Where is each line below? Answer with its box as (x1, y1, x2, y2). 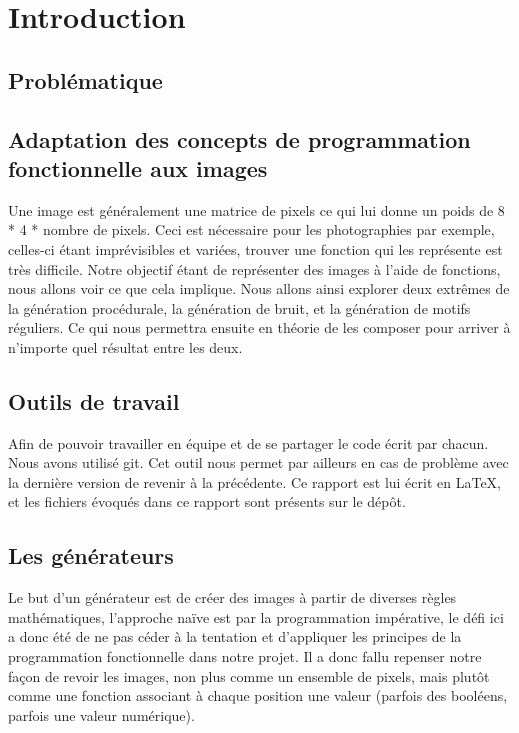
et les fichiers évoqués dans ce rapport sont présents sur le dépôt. (8, 491, 406, 512)
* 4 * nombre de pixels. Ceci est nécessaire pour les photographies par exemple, (8, 219, 495, 240)
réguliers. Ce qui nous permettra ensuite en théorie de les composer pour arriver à (8, 317, 511, 338)
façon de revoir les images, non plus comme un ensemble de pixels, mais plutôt (8, 665, 490, 686)
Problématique (8, 64, 163, 95)
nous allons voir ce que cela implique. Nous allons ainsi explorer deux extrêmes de (8, 278, 510, 299)
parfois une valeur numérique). (8, 704, 195, 725)
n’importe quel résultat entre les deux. (8, 336, 243, 357)
